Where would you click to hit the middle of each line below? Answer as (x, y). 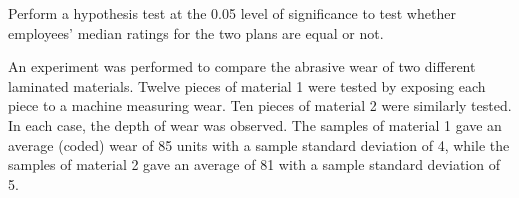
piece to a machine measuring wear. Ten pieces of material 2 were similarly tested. (260, 105)
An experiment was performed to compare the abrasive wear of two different (242, 66)
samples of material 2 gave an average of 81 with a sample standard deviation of (254, 164)
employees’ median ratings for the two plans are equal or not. (196, 32)
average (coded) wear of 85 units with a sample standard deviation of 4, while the (259, 144)
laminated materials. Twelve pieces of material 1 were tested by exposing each (247, 85)
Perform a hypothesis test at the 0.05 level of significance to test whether (232, 13)
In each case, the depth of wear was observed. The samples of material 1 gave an (255, 124)
